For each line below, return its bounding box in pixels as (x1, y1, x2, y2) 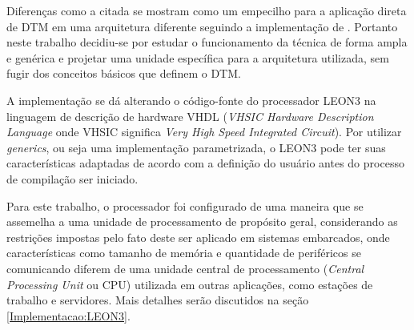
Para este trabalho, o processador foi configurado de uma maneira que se (6, 197, 364, 214)
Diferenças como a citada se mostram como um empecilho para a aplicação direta (6, 2, 407, 18)
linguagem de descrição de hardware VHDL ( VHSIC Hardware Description (6, 107, 374, 124)
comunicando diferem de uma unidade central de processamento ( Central (6, 260, 364, 276)
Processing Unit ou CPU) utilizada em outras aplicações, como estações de (6, 276, 373, 292)
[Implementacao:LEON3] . (6, 307, 131, 324)
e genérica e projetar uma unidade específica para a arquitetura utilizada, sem (6, 49, 389, 66)
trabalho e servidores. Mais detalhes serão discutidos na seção (6, 292, 309, 308)
